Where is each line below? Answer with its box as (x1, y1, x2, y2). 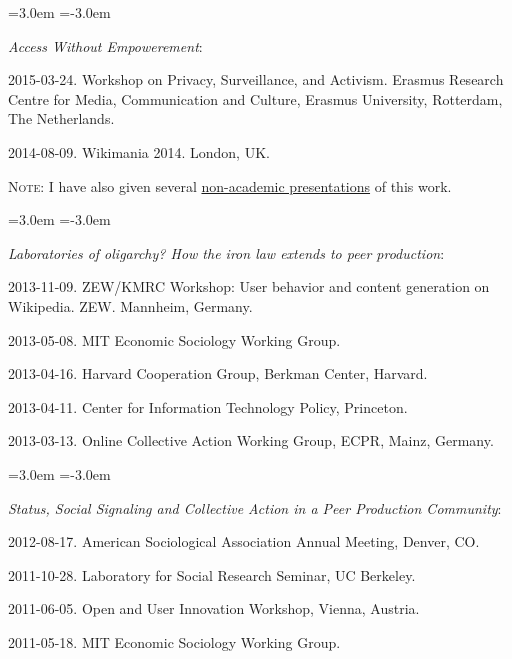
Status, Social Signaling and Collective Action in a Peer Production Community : (8, 497, 502, 518)
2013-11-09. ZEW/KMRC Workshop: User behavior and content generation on (8, 276, 490, 297)
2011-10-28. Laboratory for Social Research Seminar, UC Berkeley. (8, 564, 416, 585)
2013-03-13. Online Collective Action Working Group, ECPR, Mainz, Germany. (8, 430, 494, 451)
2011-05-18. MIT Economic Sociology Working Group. (8, 631, 341, 652)
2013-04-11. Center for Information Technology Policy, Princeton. (8, 396, 408, 417)
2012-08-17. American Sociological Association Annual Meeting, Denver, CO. (8, 531, 480, 552)
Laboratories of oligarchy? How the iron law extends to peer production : (8, 242, 445, 263)
